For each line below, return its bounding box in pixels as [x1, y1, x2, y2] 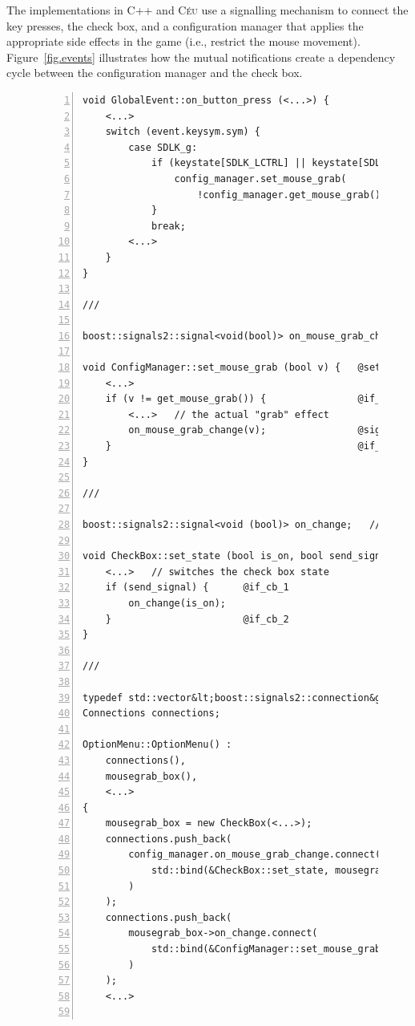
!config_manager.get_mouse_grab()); [197, 189, 393, 201]
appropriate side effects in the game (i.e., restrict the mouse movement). [6, 33, 361, 50]
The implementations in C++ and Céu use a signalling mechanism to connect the [6, 2, 409, 18]
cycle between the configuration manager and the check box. [6, 64, 303, 81]
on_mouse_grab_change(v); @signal [128, 424, 398, 436]
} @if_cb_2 [105, 613, 289, 625]
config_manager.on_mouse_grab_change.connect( [128, 849, 381, 861]
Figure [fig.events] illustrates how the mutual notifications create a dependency [6, 48, 396, 65]
